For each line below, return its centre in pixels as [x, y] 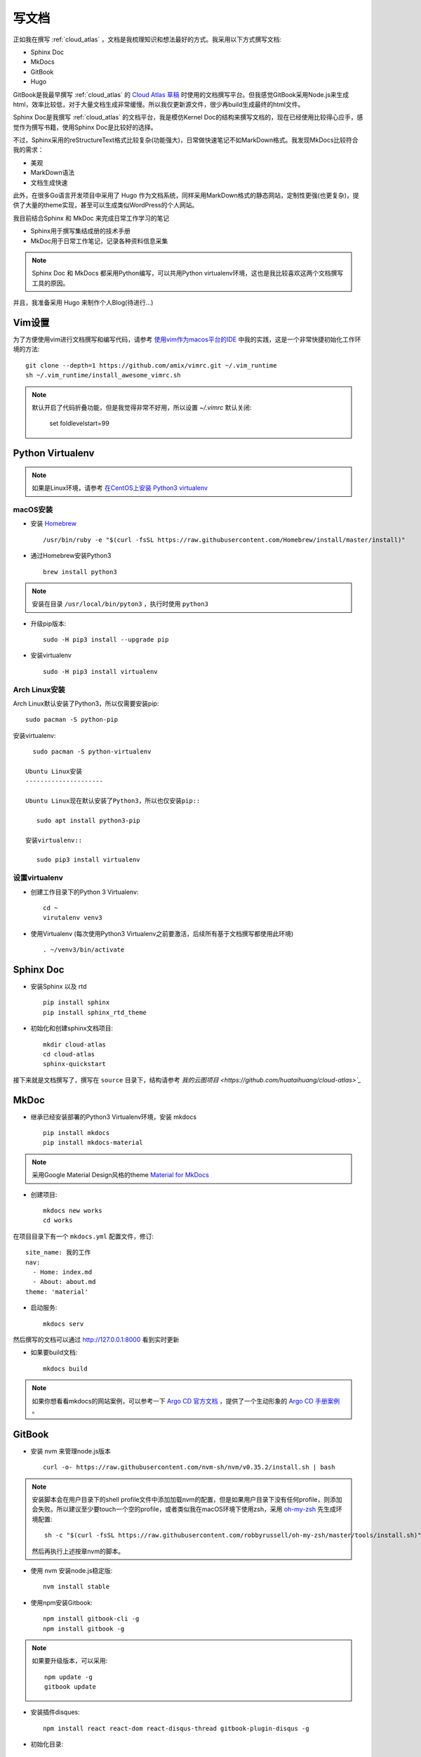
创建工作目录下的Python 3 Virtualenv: [85, 892]
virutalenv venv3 [73, 918]
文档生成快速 [49, 182]
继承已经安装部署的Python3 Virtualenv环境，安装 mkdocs [113, 1117]
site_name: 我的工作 [58, 1252]
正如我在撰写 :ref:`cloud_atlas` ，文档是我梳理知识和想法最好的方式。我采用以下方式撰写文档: [147, 39]
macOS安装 [33, 510]
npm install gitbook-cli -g [91, 1619]
